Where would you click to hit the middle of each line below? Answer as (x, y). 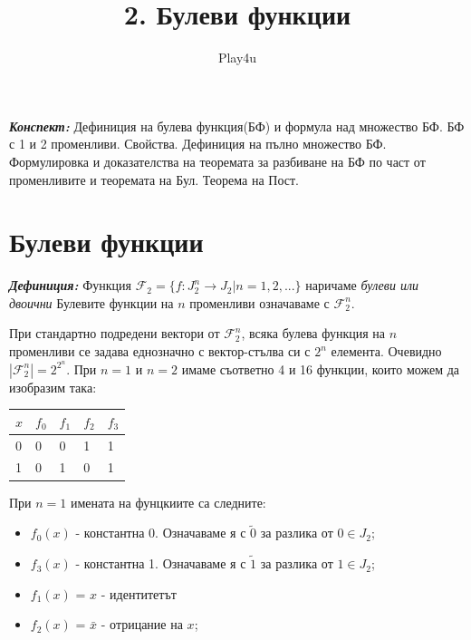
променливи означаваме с (260, 302)
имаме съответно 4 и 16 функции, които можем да (321, 368)
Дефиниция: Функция (71, 285)
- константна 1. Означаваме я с (161, 563)
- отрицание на (142, 624)
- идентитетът (139, 593)
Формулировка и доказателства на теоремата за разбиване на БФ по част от (217, 161)
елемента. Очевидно (386, 351)
